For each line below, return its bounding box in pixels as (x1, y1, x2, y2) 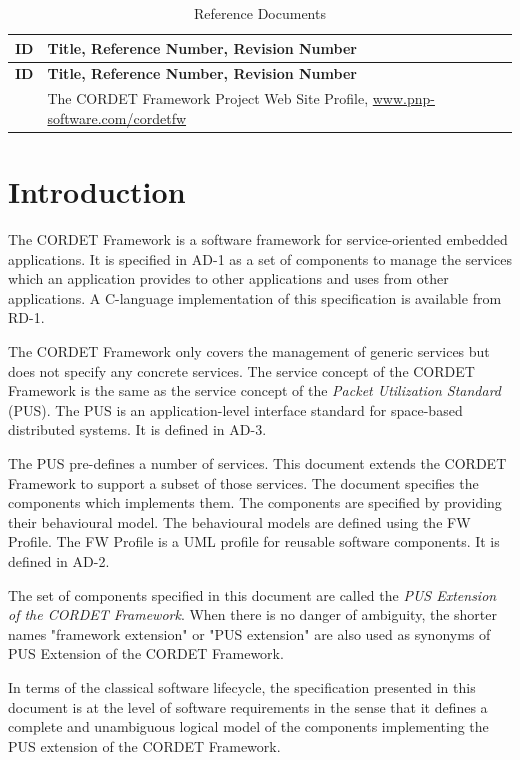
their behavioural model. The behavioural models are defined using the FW (8, 511, 471, 532)
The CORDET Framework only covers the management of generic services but (8, 341, 490, 362)
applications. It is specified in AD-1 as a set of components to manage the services (8, 248, 512, 269)
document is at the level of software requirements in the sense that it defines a (8, 696, 488, 717)
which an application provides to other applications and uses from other (8, 268, 449, 289)
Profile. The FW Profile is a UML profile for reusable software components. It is (8, 531, 500, 552)
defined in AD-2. (8, 551, 110, 571)
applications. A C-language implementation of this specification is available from (8, 287, 502, 308)
